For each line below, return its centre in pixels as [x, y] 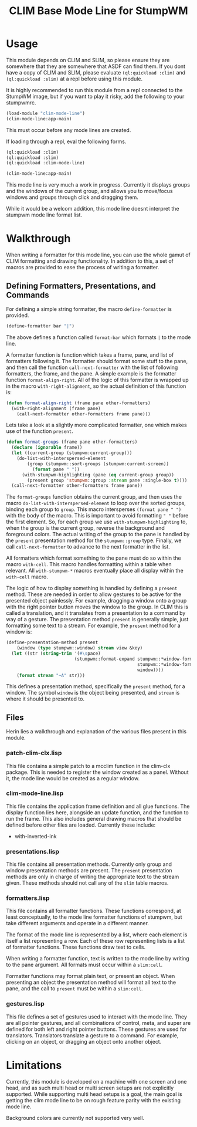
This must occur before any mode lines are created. [69, 130]
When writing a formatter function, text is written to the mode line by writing [98, 959]
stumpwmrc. [21, 102]
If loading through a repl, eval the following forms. [66, 141]
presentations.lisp [33, 851]
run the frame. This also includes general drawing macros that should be [94, 818]
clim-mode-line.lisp [35, 793]
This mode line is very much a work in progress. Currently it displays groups [98, 185]
